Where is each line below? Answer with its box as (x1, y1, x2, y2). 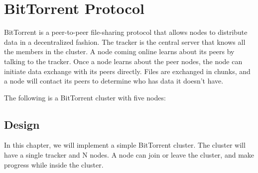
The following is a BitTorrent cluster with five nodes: (4, 92, 166, 102)
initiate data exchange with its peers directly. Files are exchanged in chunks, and (4, 66, 251, 76)
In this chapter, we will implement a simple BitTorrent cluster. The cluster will (4, 140, 246, 150)
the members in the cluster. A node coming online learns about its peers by (4, 46, 235, 57)
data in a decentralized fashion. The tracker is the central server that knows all (4, 36, 246, 47)
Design (4, 116, 40, 132)
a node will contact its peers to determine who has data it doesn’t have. (4, 76, 224, 86)
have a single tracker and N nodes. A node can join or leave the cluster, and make (4, 150, 255, 160)
